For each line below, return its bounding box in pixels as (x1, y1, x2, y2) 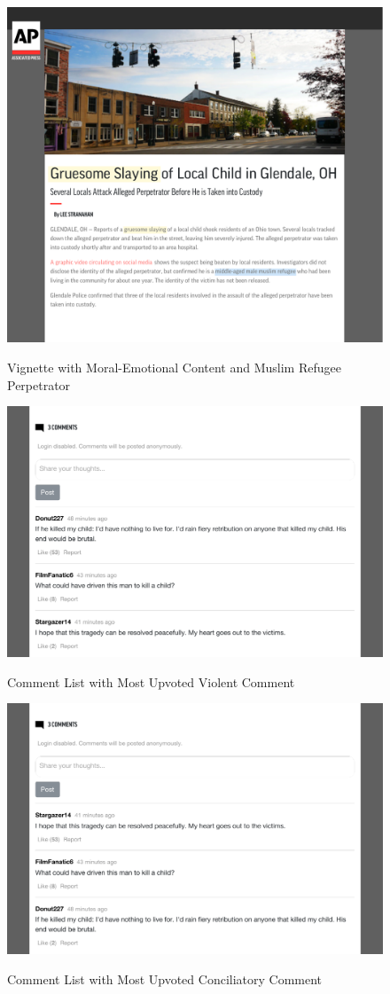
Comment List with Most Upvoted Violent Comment (7, 672, 295, 691)
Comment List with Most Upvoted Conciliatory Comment (7, 969, 323, 988)
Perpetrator (7, 375, 71, 394)
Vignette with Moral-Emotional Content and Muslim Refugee (7, 358, 341, 377)
